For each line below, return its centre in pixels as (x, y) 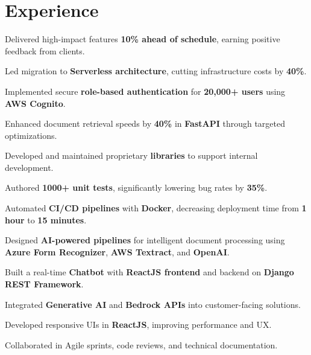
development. (29, 167)
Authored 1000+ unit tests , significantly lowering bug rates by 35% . (136, 187)
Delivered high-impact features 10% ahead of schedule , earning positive (143, 39)
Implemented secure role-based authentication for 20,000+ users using (145, 91)
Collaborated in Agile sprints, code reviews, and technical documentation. (141, 344)
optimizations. (31, 135)
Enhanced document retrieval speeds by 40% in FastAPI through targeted (145, 123)
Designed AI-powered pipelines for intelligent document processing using (145, 240)
